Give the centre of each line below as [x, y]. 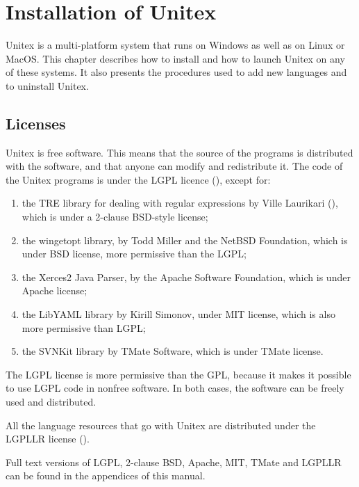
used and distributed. [51, 402]
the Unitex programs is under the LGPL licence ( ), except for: [138, 179]
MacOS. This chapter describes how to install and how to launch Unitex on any [175, 58]
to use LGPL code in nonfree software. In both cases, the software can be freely [175, 388]
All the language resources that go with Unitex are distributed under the [161, 425]
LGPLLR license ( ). [48, 439]
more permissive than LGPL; [84, 327]
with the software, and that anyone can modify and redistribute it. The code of [174, 166]
